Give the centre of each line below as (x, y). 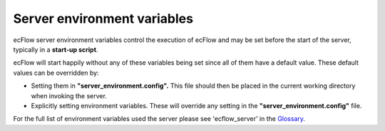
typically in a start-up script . (56, 49)
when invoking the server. (69, 95)
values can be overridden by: (56, 73)
